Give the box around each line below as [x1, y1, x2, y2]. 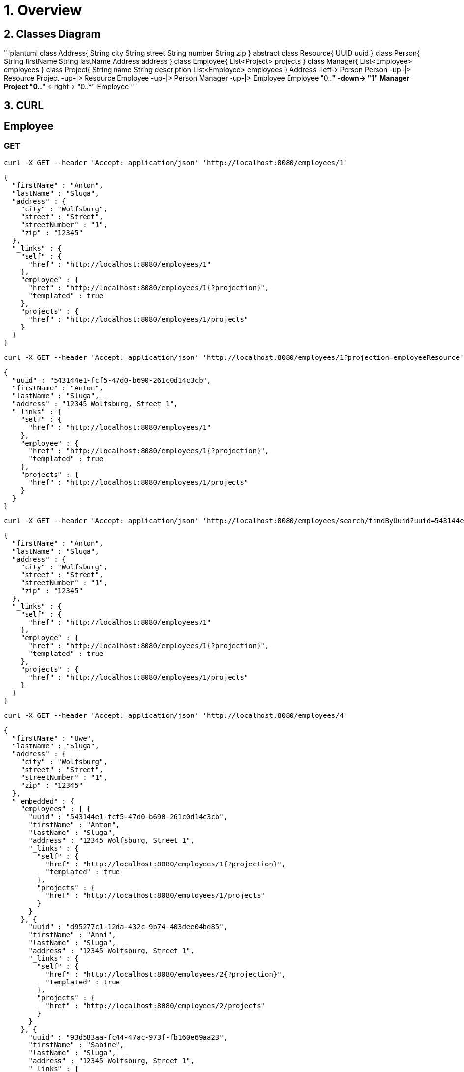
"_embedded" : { [12, 797, 75, 805]
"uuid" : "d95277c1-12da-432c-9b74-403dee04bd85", [29, 923, 228, 931]
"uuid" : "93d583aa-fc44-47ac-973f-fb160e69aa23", [29, 1033, 228, 1041]
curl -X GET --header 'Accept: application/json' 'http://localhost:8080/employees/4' [4, 711, 348, 719]
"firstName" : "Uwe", [12, 734, 95, 742]
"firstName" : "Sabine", [29, 1041, 124, 1049]
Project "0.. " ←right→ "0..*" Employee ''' [4, 82, 137, 91]
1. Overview [4, 2, 82, 19]
